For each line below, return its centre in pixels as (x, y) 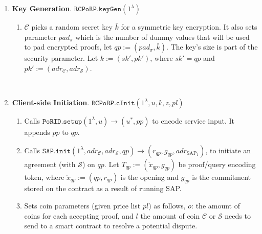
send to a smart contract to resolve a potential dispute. (111, 226)
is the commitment (221, 177)
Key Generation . (42, 8)
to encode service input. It (193, 120)
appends (37, 132)
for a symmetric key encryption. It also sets (189, 27)
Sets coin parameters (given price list (82, 205)
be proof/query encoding (217, 164)
